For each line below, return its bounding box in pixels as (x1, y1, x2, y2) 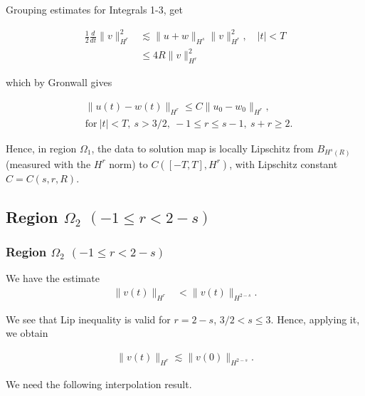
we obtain (6, 325, 48, 340)
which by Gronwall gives (6, 75, 112, 90)
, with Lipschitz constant (229, 156, 338, 171)
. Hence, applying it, (270, 311, 360, 326)
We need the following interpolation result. (6, 376, 192, 391)
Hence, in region (6, 140, 77, 155)
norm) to (109, 156, 148, 171)
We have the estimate (6, 271, 100, 286)
